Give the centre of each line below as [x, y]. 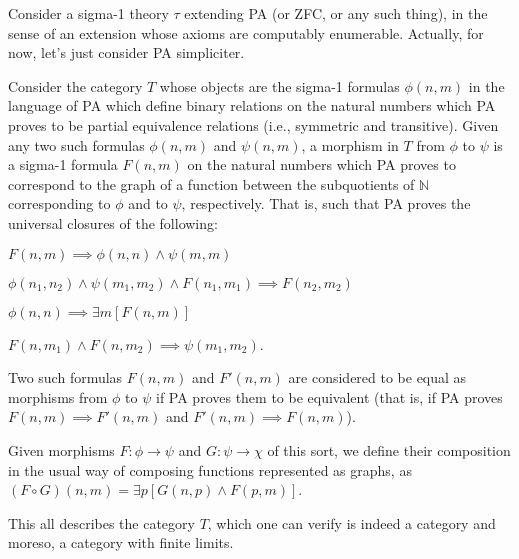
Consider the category [75, 85]
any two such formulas [76, 144]
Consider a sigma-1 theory [88, 13]
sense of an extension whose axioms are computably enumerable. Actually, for [246, 32]
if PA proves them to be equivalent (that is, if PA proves [329, 396]
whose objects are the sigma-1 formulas [279, 85]
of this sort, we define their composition [389, 449]
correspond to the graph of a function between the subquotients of [211, 183]
